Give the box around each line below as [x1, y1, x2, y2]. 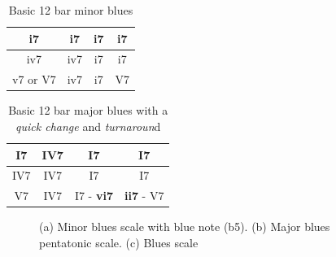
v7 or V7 [12, 71, 56, 88]
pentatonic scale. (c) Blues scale [39, 233, 199, 250]
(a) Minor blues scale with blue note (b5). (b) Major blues [39, 218, 330, 235]
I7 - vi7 [74, 187, 113, 204]
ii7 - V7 [124, 187, 164, 204]
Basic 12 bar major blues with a [8, 102, 168, 119]
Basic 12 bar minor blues [8, 2, 133, 18]
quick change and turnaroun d [15, 117, 161, 134]
